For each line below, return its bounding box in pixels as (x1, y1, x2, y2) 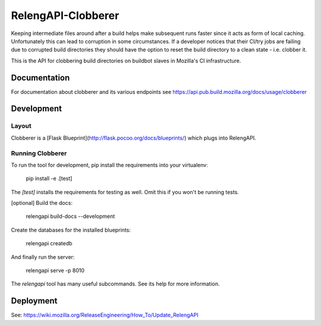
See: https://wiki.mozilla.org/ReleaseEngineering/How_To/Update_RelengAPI (11, 312, 199, 319)
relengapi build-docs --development (26, 213, 115, 220)
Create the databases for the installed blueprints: (11, 226, 131, 233)
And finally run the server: (11, 253, 75, 261)
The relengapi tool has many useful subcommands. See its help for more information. (11, 280, 220, 287)
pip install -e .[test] (26, 175, 73, 182)
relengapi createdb (26, 240, 73, 247)
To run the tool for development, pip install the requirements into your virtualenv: (11, 161, 208, 169)
